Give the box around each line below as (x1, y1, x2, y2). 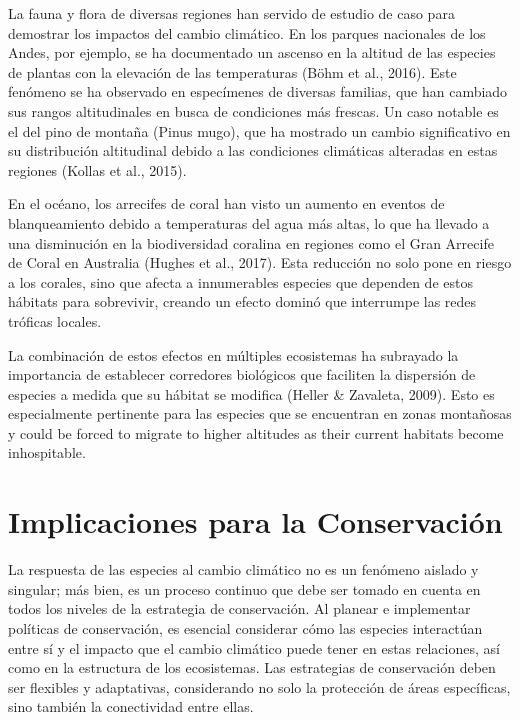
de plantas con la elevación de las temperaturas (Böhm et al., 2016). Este (8, 61, 457, 82)
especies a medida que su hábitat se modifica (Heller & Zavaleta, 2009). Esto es (8, 383, 495, 404)
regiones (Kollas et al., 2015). (8, 159, 187, 180)
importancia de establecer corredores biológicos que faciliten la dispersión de (8, 364, 476, 385)
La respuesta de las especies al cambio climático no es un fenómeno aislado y (8, 559, 479, 580)
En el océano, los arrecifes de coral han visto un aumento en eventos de (8, 193, 445, 214)
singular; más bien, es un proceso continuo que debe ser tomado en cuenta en (8, 578, 481, 599)
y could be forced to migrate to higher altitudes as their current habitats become (8, 422, 504, 443)
